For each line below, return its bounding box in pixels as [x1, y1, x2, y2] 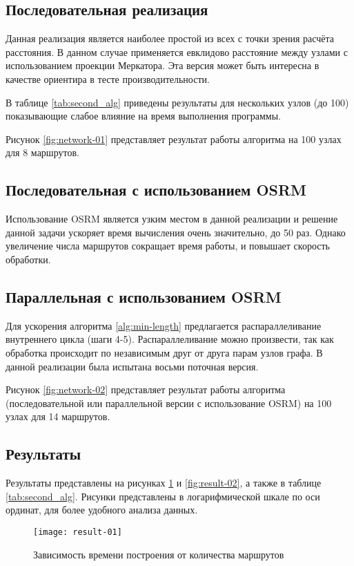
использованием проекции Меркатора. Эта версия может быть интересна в [6, 58, 319, 73]
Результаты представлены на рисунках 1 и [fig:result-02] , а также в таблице [6, 475, 322, 490]
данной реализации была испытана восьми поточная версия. [6, 359, 259, 373]
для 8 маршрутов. [6, 145, 79, 160]
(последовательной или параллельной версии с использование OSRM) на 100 [6, 395, 332, 410]
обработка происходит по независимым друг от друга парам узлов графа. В [6, 345, 323, 359]
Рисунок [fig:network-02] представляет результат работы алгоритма [6, 382, 286, 397]
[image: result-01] [33, 527, 122, 537]
